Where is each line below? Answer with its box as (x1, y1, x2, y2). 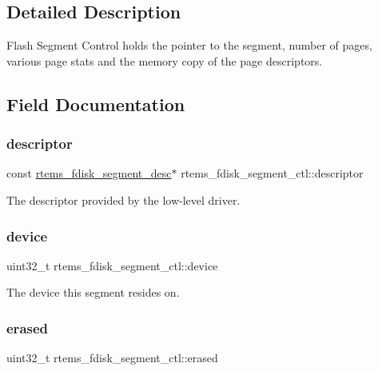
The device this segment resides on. (6, 284, 180, 301)
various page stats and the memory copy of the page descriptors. (6, 52, 323, 69)
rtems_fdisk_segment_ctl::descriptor (181, 165, 364, 182)
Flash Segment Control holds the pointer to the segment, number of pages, (6, 37, 372, 54)
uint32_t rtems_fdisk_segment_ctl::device (6, 257, 218, 273)
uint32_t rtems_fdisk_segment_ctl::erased (6, 349, 218, 366)
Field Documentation (6, 91, 185, 116)
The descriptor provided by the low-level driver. (6, 191, 241, 208)
